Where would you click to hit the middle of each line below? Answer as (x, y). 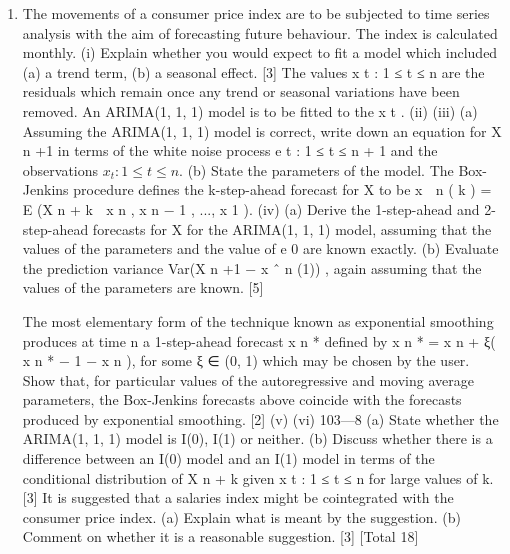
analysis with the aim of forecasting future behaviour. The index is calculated (260, 32)
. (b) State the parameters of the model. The (316, 169)
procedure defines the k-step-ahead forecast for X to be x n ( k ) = (282, 189)
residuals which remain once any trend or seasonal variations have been (241, 91)
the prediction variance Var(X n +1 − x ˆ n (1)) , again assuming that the (252, 267)
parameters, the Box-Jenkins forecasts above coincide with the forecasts (242, 399)
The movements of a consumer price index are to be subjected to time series (256, 13)
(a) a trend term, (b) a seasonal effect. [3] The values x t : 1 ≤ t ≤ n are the (253, 71)
